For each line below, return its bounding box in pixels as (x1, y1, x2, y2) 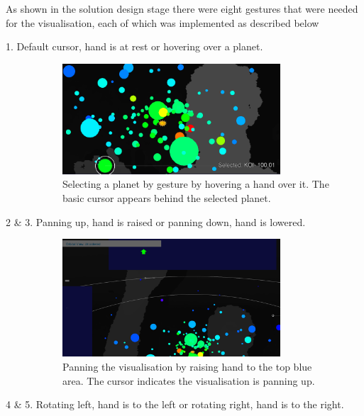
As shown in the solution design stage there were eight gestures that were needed (6, 1, 358, 16)
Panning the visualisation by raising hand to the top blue (62, 359, 312, 373)
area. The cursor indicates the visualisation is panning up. (62, 373, 315, 388)
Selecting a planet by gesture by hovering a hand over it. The (62, 176, 329, 191)
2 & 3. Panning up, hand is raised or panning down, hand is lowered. (6, 214, 306, 229)
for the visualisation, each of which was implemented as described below (6, 15, 319, 30)
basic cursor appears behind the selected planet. (62, 190, 271, 205)
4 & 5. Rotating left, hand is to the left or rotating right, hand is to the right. (6, 397, 344, 412)
